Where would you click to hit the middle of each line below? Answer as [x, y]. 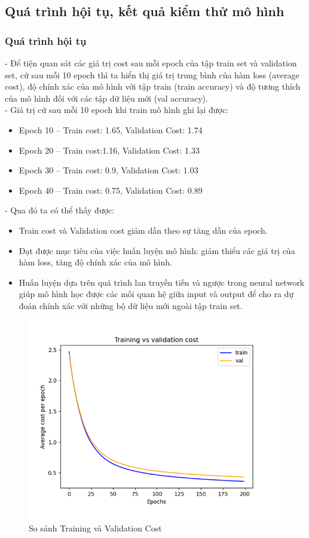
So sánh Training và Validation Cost [95, 528]
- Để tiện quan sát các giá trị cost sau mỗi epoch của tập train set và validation [151, 63]
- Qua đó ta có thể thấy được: [60, 210]
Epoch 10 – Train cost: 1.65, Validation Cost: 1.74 [111, 129]
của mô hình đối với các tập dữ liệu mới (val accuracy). [106, 98]
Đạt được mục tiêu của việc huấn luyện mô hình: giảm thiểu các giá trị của [157, 250]
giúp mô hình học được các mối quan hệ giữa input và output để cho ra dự [156, 294]
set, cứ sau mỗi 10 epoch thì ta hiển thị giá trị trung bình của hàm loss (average [152, 74]
